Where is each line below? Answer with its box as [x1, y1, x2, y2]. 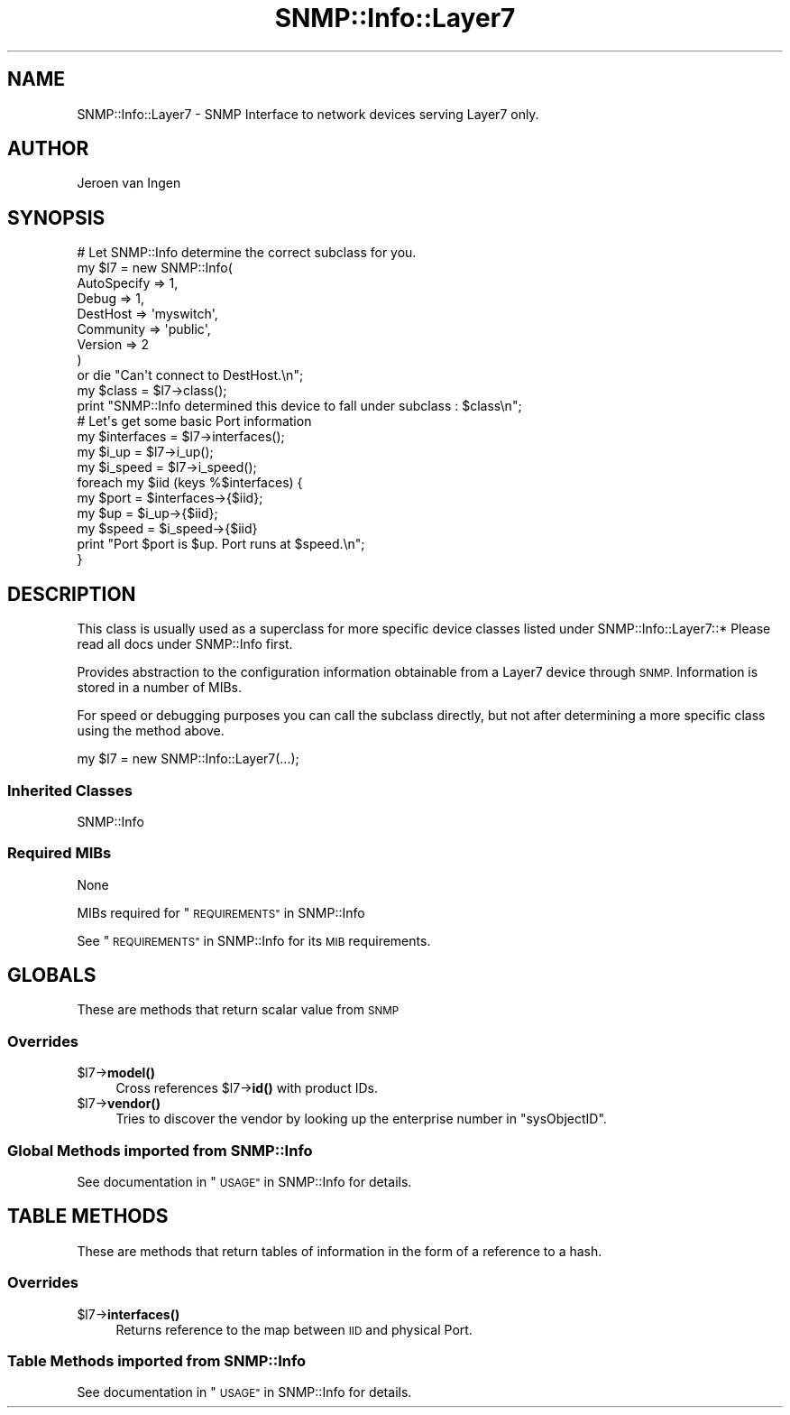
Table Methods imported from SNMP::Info [7, 1351, 307, 1370]
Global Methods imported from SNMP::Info [7, 1141, 313, 1160]
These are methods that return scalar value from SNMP [77, 1002, 400, 1018]
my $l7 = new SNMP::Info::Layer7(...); [77, 751, 299, 767]
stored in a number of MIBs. [77, 680, 242, 696]
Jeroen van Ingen [77, 175, 181, 191]
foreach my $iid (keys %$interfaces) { [77, 475, 303, 491]
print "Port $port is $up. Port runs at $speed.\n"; [77, 536, 365, 552]
